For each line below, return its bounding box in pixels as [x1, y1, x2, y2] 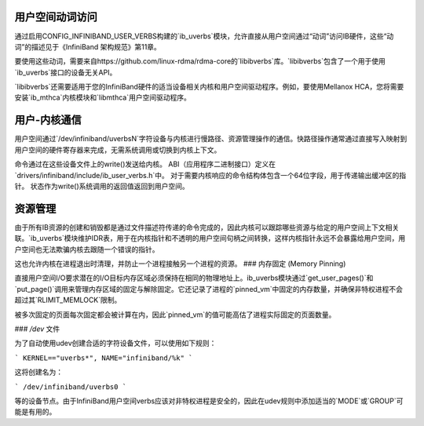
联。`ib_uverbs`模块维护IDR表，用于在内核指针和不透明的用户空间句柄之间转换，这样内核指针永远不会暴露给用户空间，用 [14, 234, 406, 243]
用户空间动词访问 [14, 10, 97, 24]
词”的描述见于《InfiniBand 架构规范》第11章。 [14, 42, 161, 51]
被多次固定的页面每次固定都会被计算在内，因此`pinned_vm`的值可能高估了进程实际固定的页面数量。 [14, 310, 336, 319]
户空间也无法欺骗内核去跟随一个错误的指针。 [14, 244, 159, 254]
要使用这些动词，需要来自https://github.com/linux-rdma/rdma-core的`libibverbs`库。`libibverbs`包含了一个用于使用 [14, 56, 386, 66]
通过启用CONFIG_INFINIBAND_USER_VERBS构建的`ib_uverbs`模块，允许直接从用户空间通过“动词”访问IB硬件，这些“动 [14, 31, 394, 41]
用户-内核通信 [14, 114, 82, 127]
